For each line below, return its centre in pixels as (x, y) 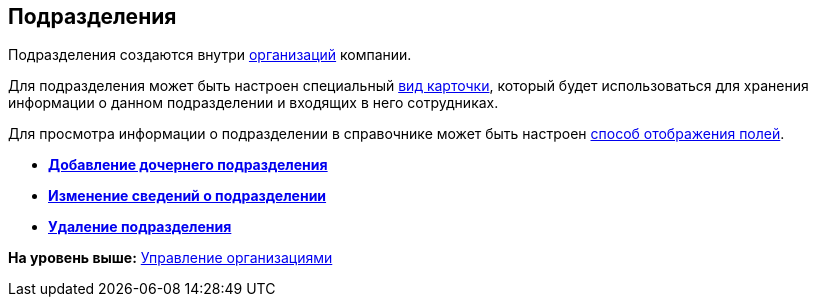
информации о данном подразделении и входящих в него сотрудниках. (253, 103)
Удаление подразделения (140, 227)
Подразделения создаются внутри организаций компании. (210, 55)
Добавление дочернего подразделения (188, 165)
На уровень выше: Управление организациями (170, 258)
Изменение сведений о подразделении (187, 196)
